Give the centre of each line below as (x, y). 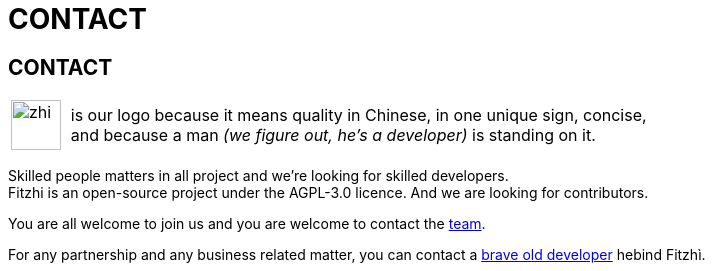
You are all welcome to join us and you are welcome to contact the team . (247, 224)
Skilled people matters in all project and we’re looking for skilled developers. (258, 176)
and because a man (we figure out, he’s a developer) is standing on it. (333, 135)
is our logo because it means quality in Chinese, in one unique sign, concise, (358, 115)
